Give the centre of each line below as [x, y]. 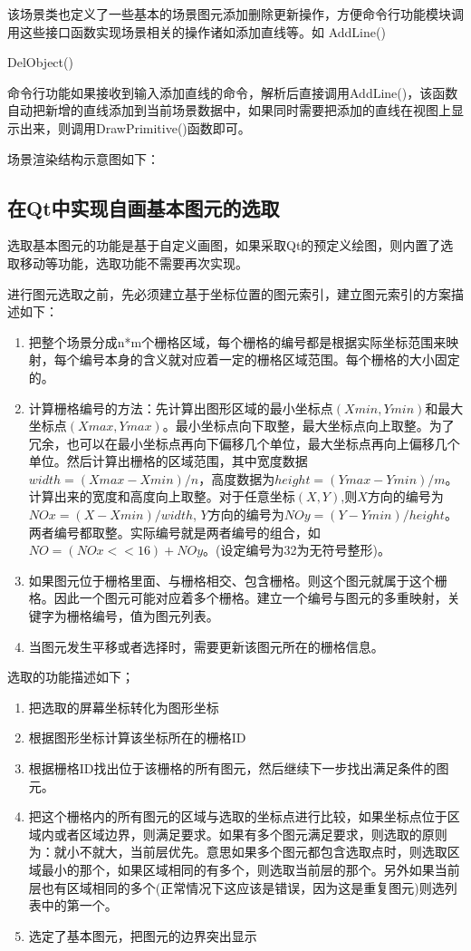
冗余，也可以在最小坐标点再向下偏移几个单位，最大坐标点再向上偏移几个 [244, 443]
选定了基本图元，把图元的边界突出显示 [143, 935]
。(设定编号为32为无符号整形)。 [297, 550]
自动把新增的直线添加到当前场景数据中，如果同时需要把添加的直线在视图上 [229, 110]
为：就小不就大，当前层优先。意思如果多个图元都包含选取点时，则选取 [238, 852]
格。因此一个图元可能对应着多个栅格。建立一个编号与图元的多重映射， [238, 598]
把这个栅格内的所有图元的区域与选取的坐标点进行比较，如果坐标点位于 [238, 816]
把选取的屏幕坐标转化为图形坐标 [124, 707]
